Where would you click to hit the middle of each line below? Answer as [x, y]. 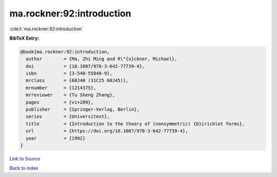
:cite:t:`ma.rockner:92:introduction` [46, 29]
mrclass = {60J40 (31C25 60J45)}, [77, 81]
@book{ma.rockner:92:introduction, [65, 52]
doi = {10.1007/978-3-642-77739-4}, [85, 66]
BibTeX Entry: [24, 38]
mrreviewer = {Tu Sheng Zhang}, [71, 95]
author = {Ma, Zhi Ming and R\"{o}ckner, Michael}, [102, 59]
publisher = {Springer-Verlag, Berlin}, [83, 110]
